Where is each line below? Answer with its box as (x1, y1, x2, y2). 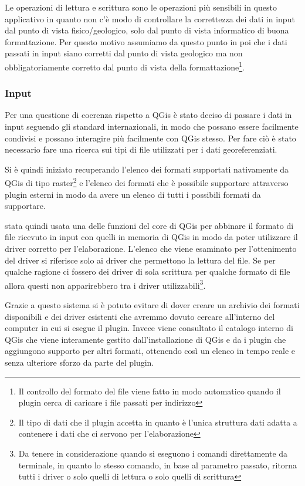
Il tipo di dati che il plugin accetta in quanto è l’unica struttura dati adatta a (18, 416, 297, 428)
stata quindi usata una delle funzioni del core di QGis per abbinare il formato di (5, 219, 294, 231)
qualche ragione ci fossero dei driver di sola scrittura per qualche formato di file (5, 265, 290, 278)
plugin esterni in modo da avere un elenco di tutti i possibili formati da (5, 188, 261, 200)
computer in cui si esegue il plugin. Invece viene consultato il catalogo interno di (5, 322, 293, 334)
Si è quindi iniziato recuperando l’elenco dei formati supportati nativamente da (5, 163, 289, 175)
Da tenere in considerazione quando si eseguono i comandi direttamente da (18, 447, 288, 459)
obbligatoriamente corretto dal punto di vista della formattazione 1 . (5, 59, 245, 73)
